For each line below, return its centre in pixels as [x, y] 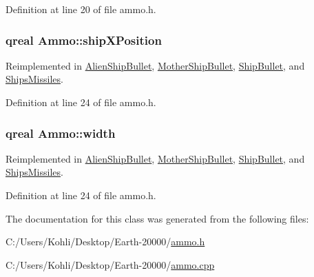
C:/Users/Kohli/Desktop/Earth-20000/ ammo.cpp [110, 264]
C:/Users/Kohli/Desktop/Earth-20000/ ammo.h [105, 242]
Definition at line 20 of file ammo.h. [81, 9]
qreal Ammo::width [61, 133]
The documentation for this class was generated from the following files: [157, 218]
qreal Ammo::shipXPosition [84, 40]
